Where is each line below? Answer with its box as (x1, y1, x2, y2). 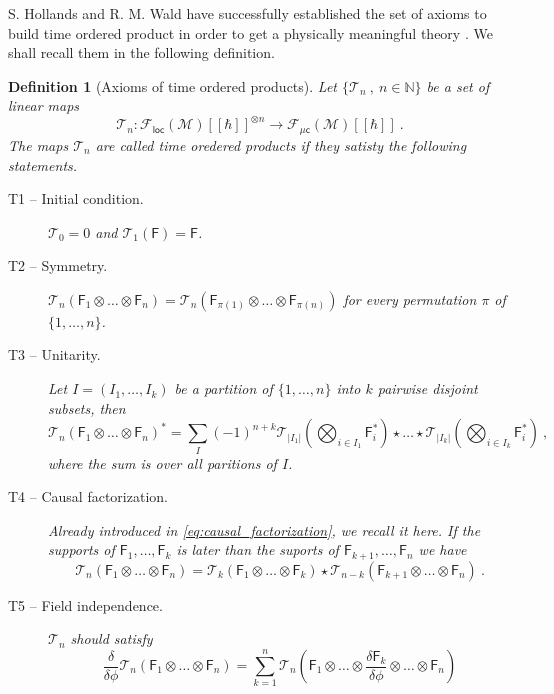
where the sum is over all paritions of (48, 452, 277, 473)
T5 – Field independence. (8, 594, 163, 615)
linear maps (8, 95, 80, 116)
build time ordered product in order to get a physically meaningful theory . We (8, 22, 493, 43)
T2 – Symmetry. (8, 255, 108, 276)
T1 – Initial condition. (8, 188, 144, 209)
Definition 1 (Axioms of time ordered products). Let (8, 75, 337, 96)
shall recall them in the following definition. (8, 42, 275, 63)
